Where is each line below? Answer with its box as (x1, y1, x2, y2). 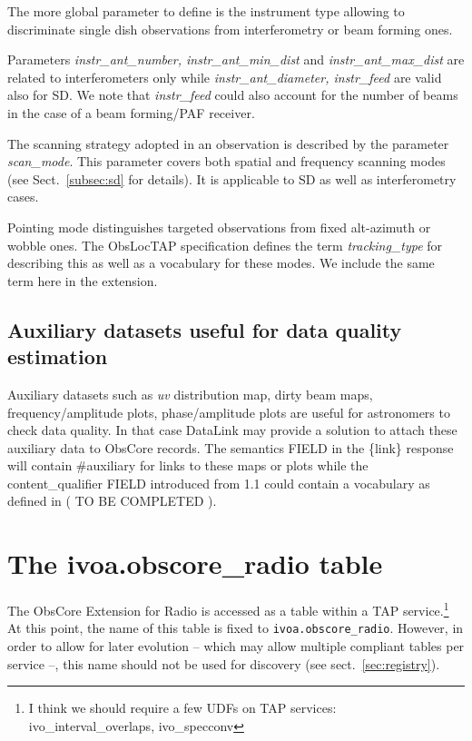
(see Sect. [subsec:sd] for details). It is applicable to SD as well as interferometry (7, 169, 457, 188)
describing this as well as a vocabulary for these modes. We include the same (7, 253, 435, 272)
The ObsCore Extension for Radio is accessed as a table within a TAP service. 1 (7, 598, 449, 619)
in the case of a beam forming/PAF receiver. (7, 103, 255, 122)
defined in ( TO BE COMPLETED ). (7, 491, 217, 510)
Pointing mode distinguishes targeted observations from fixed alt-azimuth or (7, 217, 431, 236)
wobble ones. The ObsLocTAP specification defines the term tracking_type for (7, 235, 443, 254)
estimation (7, 342, 108, 370)
